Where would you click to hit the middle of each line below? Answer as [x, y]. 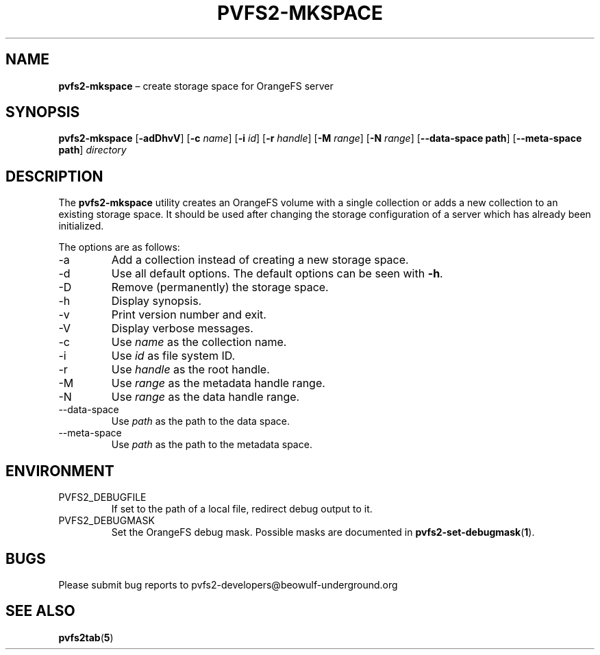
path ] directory [92, 150]
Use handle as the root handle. [190, 370]
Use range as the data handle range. [205, 397]
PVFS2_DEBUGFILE [102, 497]
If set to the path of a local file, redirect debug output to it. [242, 509]
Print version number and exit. [189, 315]
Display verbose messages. [182, 329]
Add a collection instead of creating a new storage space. [260, 260]
